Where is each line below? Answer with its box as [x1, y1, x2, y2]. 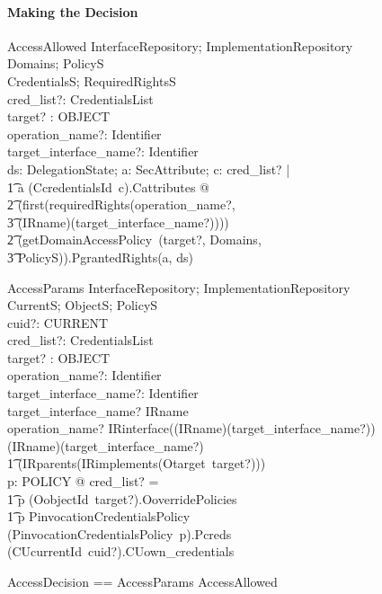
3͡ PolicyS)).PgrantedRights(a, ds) [7, 247, 193, 266]
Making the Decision [7, 2, 138, 21]
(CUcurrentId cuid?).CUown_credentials [7, 542, 235, 561]
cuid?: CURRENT [7, 313, 109, 332]
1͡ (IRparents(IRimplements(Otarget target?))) [7, 454, 266, 473]
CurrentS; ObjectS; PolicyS [7, 296, 158, 315]
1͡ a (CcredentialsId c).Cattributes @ [7, 177, 210, 196]
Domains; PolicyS [7, 54, 104, 73]
